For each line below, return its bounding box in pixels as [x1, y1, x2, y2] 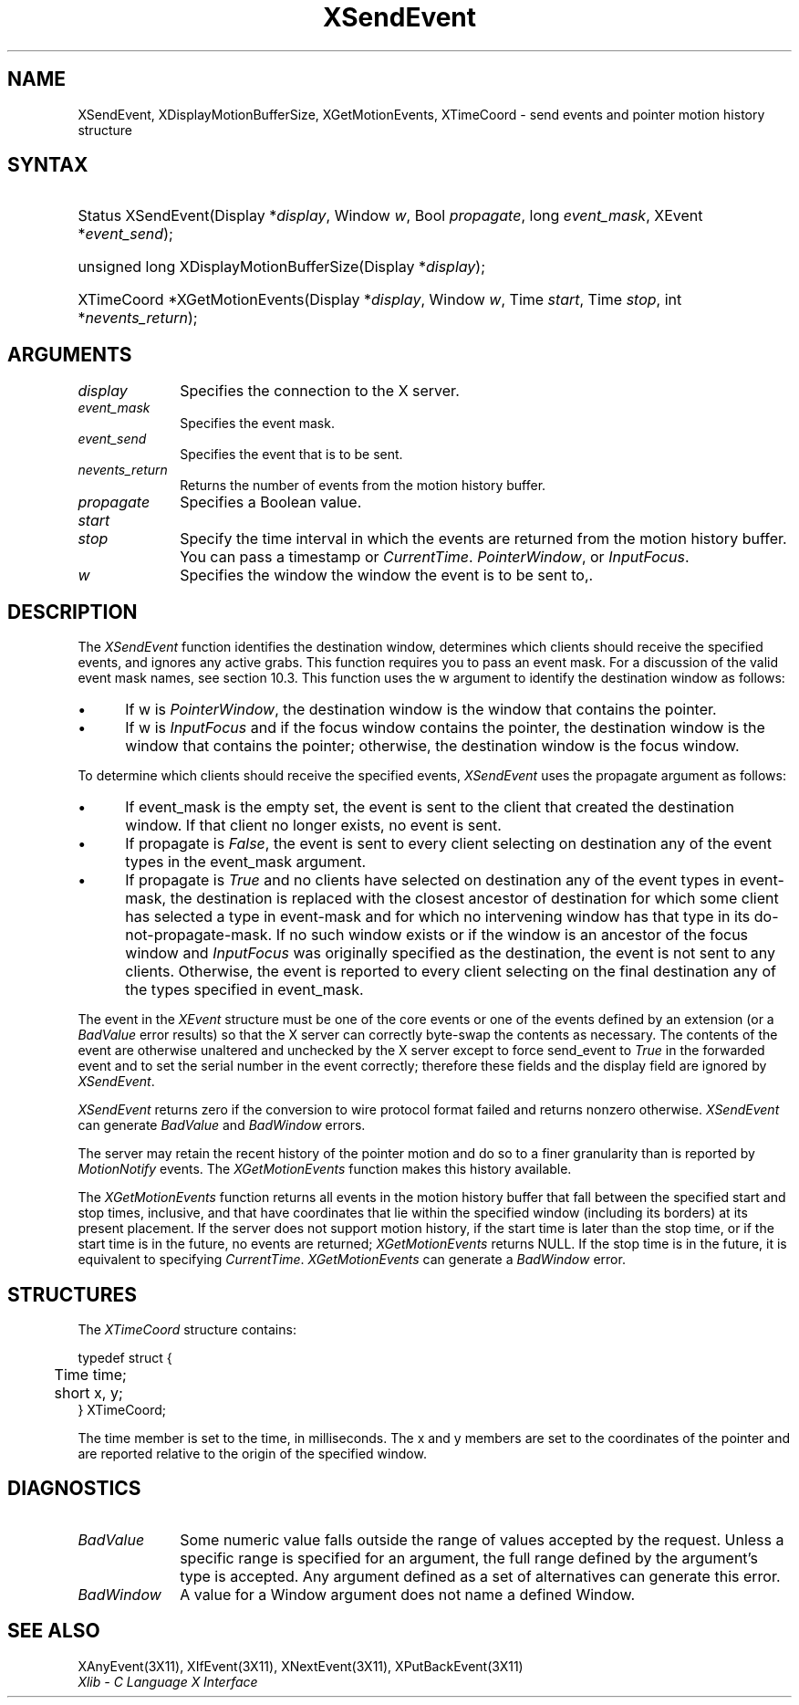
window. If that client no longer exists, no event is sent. [125, 816, 502, 835]
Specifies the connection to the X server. [180, 382, 460, 401]
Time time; [54, 1365, 127, 1384]
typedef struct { [78, 1349, 172, 1365]
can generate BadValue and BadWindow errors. [78, 1117, 366, 1134]
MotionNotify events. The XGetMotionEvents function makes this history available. [78, 1161, 572, 1177]
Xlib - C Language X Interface [78, 1673, 258, 1689]
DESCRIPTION [7, 600, 138, 623]
